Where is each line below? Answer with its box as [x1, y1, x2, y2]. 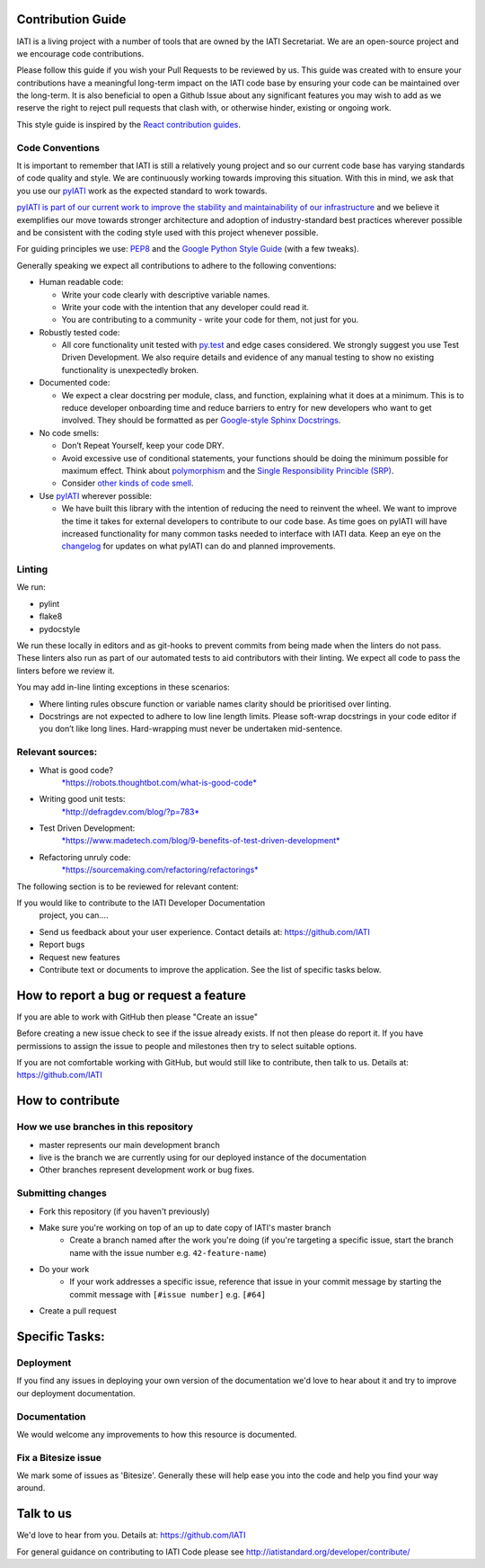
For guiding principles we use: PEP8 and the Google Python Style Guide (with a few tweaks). [16, 244, 359, 254]
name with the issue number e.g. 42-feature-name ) [69, 1247, 267, 1258]
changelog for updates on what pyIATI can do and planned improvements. [61, 540, 336, 552]
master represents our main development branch [39, 1139, 220, 1150]
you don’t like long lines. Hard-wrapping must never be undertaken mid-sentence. [39, 724, 343, 735]
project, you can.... [39, 910, 109, 921]
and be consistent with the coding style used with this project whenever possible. [16, 227, 319, 237]
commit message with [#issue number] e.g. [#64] [69, 1288, 267, 1299]
